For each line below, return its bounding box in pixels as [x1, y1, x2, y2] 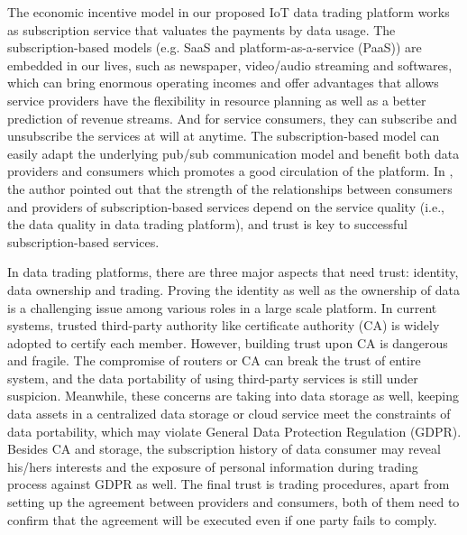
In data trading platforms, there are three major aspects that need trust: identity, [7, 263, 459, 281]
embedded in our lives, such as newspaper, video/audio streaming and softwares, [7, 55, 453, 74]
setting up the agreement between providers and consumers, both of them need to [7, 493, 460, 512]
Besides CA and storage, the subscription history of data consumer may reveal [7, 439, 441, 458]
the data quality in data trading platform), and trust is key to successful [7, 215, 407, 234]
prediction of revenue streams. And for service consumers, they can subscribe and [7, 108, 457, 127]
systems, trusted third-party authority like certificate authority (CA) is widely [7, 316, 440, 335]
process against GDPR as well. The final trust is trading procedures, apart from [7, 475, 450, 493]
